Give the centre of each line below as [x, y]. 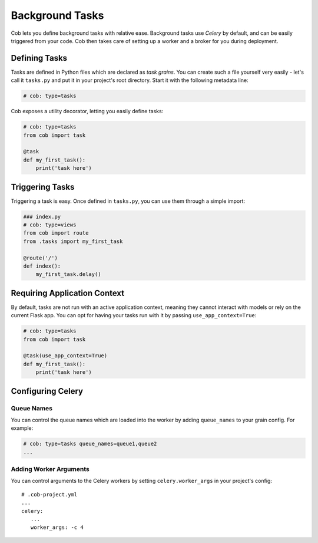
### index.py [42, 216]
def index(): [42, 266]
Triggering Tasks [43, 187]
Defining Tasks [39, 58]
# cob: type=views [50, 225]
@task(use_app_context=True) [65, 356]
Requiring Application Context [68, 293]
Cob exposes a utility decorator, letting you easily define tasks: [87, 111]
